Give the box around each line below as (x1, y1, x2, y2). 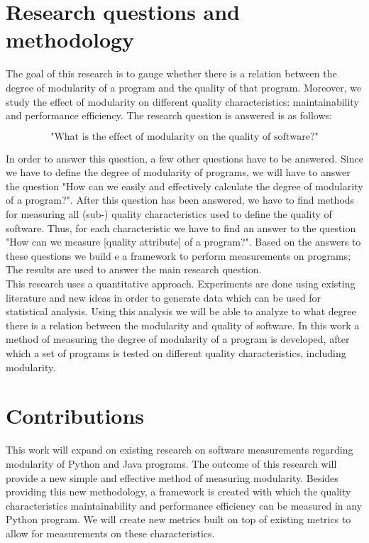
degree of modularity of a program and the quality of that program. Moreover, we (6, 79, 362, 94)
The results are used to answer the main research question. (6, 262, 262, 277)
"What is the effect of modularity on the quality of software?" (50, 131, 319, 142)
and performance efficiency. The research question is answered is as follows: (6, 108, 332, 123)
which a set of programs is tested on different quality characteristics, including (6, 346, 346, 360)
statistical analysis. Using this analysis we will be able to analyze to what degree (6, 304, 356, 319)
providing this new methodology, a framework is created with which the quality (6, 484, 351, 499)
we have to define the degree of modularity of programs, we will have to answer (6, 165, 351, 180)
